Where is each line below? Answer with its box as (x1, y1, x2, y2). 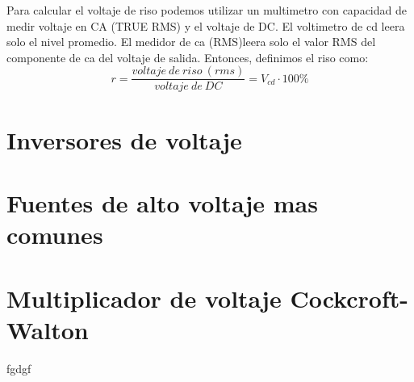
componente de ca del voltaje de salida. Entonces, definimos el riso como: (6, 48, 369, 65)
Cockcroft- (290, 281, 408, 314)
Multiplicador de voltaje (6, 281, 282, 314)
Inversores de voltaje (6, 123, 242, 156)
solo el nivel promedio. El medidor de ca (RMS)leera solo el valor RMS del (6, 33, 376, 50)
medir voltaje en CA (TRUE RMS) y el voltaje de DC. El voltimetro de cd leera (6, 17, 405, 34)
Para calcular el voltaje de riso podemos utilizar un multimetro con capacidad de (6, 2, 407, 18)
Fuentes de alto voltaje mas (6, 187, 318, 219)
